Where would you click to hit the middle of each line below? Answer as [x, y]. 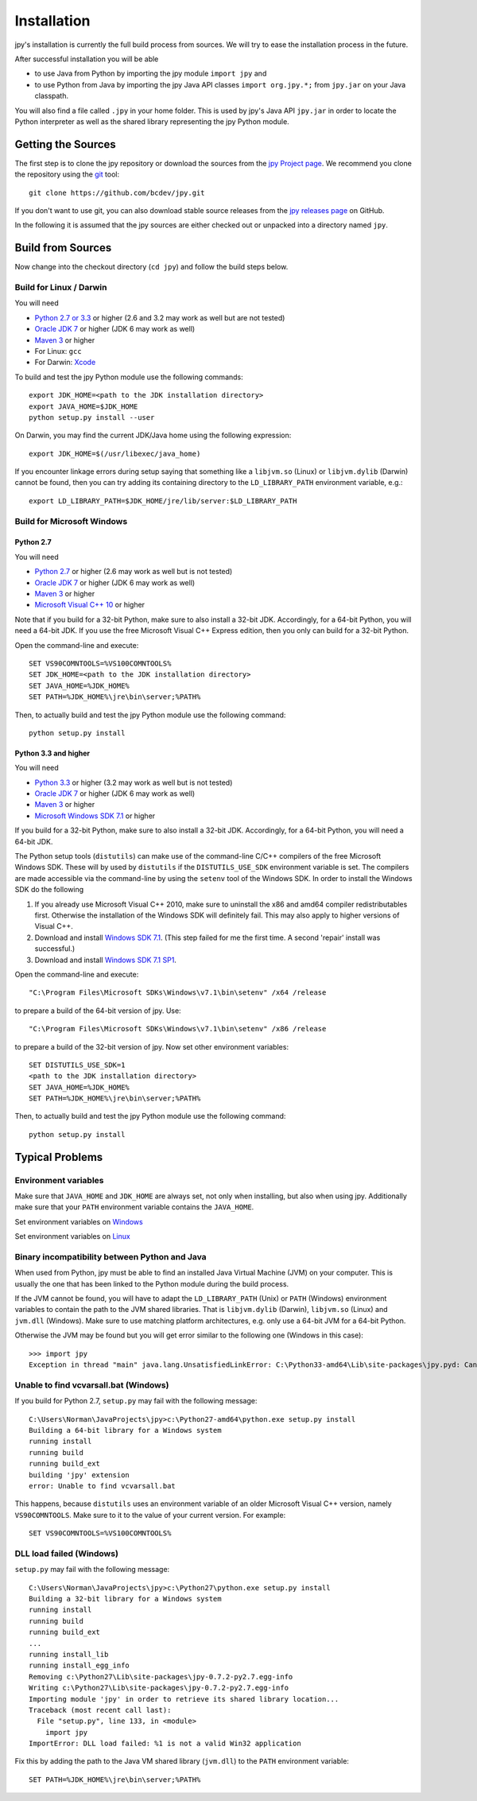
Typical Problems [59, 1157]
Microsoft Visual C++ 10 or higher [90, 605]
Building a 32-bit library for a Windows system [125, 1599]
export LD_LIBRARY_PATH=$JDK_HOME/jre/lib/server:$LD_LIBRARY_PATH [163, 501]
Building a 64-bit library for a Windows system [125, 1430]
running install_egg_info [79, 1665]
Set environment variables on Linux [72, 1236]
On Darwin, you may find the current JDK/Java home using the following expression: [153, 435]
